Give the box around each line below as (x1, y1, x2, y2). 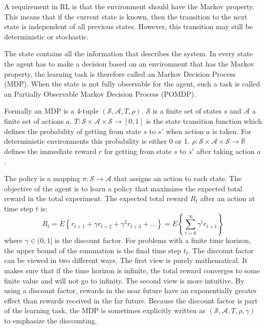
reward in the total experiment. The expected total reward (4, 193, 188, 204)
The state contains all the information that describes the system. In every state (4, 48, 253, 59)
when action (166, 125, 204, 136)
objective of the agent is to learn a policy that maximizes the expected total (4, 183, 242, 193)
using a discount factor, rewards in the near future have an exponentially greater (4, 285, 257, 296)
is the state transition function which (146, 115, 262, 126)
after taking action (196, 145, 255, 156)
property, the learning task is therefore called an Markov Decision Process (4, 68, 236, 79)
